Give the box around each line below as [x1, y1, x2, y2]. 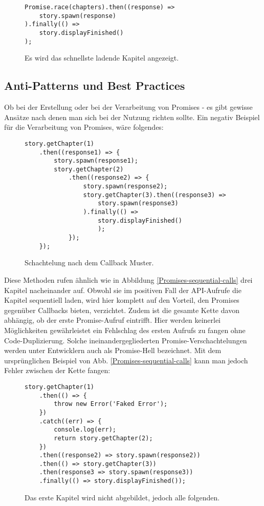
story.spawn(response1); [54, 157, 138, 165]
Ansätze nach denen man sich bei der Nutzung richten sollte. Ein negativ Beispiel [4, 111, 260, 122]
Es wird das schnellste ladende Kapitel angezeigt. [25, 52, 179, 63]
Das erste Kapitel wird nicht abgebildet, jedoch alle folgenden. [25, 492, 220, 502]
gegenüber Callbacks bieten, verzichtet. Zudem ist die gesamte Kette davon [4, 304, 239, 315]
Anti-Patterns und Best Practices [4, 77, 185, 93]
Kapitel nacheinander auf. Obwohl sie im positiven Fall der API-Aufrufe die [4, 284, 241, 295]
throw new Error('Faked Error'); [54, 400, 168, 408]
